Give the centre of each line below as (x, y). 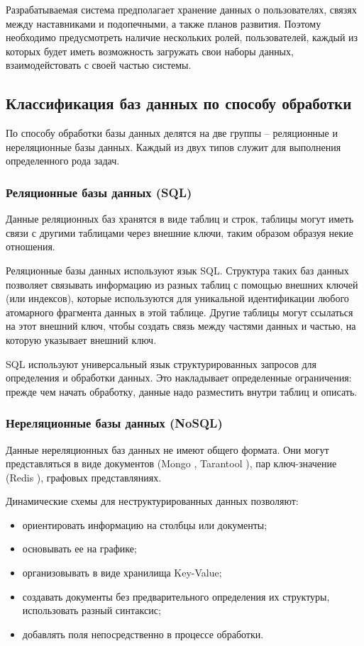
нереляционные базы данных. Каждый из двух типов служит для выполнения (173, 146)
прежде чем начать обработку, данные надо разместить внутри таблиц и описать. (182, 391)
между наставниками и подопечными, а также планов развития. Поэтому (164, 23)
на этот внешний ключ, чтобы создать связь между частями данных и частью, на (181, 326)
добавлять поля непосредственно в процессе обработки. (143, 634)
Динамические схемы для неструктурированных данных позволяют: (152, 501)
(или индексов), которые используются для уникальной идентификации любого (177, 298)
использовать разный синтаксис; (92, 610)
